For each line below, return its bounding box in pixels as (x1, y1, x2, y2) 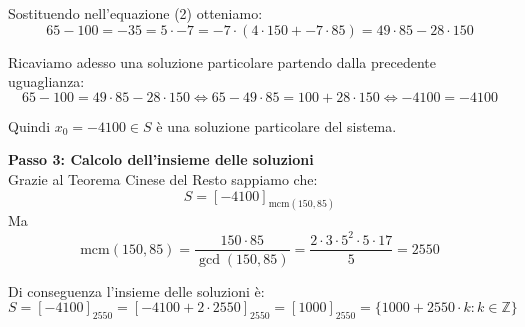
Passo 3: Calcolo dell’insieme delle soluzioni (8, 149, 314, 170)
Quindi (8, 115, 51, 136)
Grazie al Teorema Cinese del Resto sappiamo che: (8, 168, 318, 189)
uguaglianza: (8, 71, 85, 92)
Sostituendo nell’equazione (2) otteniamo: (8, 3, 263, 23)
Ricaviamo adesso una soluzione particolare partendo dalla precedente (8, 51, 436, 72)
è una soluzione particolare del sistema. (156, 115, 397, 136)
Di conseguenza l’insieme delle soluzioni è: (8, 280, 265, 301)
